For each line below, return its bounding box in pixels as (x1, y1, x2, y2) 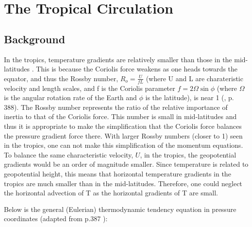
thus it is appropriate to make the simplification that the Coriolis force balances (4, 121, 242, 131)
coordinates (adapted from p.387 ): (4, 213, 108, 224)
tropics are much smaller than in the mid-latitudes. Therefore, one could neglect (4, 178, 242, 188)
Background (4, 31, 66, 46)
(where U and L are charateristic (146, 73, 243, 83)
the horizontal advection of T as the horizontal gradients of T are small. (4, 188, 218, 198)
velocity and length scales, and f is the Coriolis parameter (4, 83, 175, 93)
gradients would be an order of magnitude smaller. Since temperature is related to (4, 159, 249, 169)
